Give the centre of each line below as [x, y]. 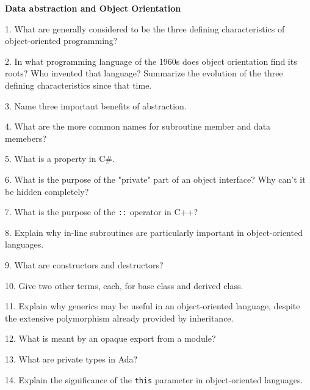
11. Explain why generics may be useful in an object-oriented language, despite [153, 306]
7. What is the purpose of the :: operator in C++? [102, 212]
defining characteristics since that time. [78, 85]
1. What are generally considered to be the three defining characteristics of [145, 28]
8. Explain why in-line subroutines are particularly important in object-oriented [154, 232]
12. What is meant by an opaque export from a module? [110, 338]
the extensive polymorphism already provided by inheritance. [119, 318]
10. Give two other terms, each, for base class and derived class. [124, 285]
